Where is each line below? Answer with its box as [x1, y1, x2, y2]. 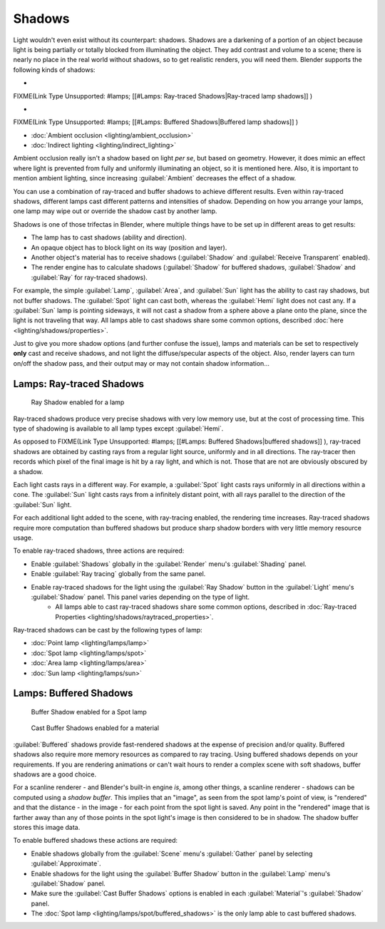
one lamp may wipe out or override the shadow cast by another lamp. [13, 207, 217, 215]
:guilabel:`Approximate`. [31, 859, 101, 868]
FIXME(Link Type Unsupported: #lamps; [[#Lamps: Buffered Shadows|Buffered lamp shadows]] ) [13, 118, 299, 126]
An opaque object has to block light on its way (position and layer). [31, 243, 227, 252]
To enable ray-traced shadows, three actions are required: [13, 546, 185, 555]
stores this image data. [13, 823, 81, 831]
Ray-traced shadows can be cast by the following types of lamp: [13, 626, 202, 635]
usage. [13, 533, 34, 542]
